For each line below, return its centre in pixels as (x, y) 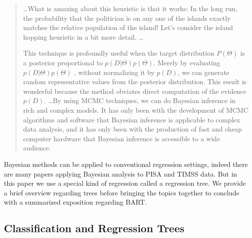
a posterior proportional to (63, 62)
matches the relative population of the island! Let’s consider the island (128, 27)
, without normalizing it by (114, 72)
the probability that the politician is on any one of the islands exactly (127, 18)
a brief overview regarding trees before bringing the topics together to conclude (122, 192)
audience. (37, 148)
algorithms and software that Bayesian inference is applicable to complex (132, 119)
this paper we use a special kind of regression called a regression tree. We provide (125, 183)
